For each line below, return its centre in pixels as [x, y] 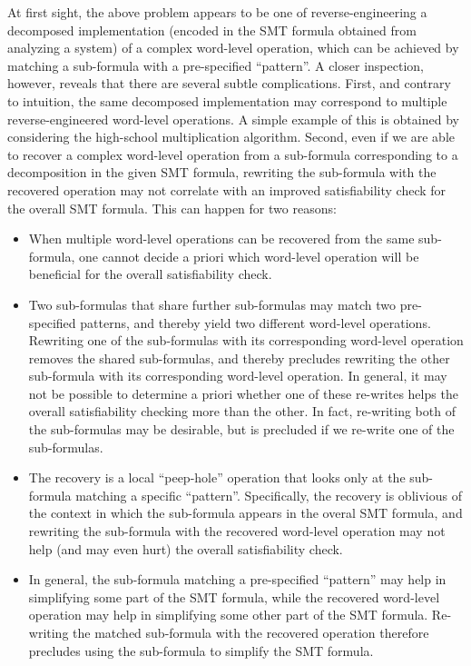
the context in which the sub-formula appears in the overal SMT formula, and [245, 513]
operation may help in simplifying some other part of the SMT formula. [228, 615]
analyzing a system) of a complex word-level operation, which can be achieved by [233, 48]
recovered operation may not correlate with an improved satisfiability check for [227, 189]
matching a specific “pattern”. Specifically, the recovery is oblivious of [269, 495]
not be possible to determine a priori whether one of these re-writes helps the [243, 393]
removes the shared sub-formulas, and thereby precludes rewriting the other [239, 358]
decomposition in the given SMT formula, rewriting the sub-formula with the [222, 172]
